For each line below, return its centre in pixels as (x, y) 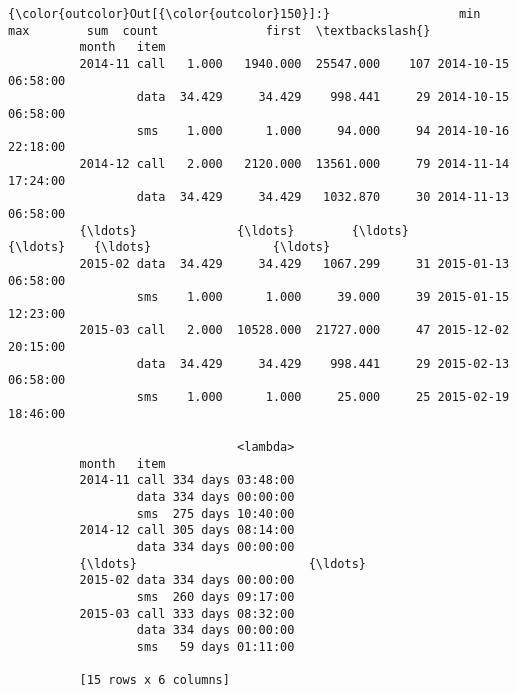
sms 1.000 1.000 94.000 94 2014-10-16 (323, 130)
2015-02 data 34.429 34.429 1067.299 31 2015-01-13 (294, 263)
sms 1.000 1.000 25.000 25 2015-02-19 (323, 397)
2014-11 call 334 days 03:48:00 (187, 480)
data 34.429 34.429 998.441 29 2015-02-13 (323, 363)
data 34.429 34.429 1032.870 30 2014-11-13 (323, 197)
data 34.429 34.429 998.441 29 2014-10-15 (323, 97)
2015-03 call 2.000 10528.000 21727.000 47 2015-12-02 (294, 330)
